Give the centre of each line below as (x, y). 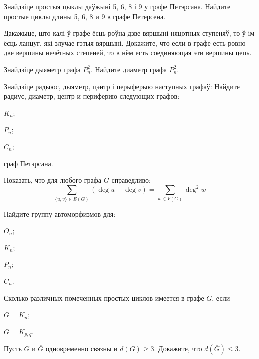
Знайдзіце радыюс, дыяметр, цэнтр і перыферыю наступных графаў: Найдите (122, 86)
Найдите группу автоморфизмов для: (60, 214)
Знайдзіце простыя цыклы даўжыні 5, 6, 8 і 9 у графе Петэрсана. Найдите (117, 6)
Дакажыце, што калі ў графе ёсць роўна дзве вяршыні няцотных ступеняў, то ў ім (129, 33)
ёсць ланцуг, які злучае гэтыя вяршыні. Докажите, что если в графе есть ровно (125, 43)
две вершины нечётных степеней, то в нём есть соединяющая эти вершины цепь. (128, 53)
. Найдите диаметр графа (129, 69)
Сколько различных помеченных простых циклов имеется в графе (104, 298)
